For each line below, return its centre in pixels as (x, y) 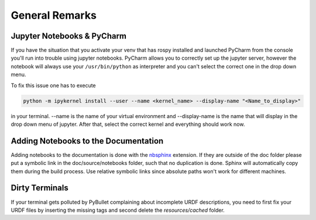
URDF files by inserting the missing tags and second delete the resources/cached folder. (118, 210)
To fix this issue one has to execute (53, 85)
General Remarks (54, 15)
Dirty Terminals (39, 188)
